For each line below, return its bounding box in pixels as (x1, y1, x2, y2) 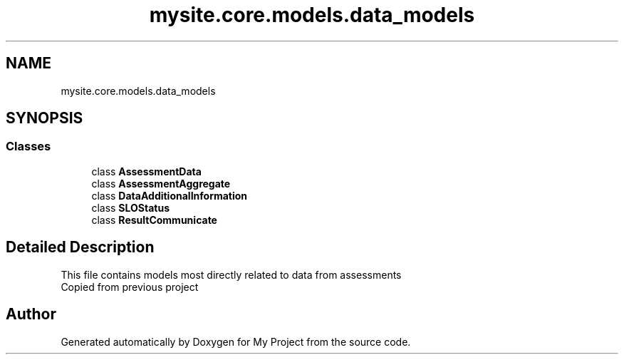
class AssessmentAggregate (91, 177, 231, 190)
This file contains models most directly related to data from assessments (61, 268, 402, 281)
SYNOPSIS (6, 109, 83, 128)
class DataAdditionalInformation (91, 189, 248, 202)
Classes (6, 139, 51, 154)
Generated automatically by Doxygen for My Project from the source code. (61, 335, 411, 348)
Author (6, 305, 56, 324)
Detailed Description (6, 238, 155, 257)
